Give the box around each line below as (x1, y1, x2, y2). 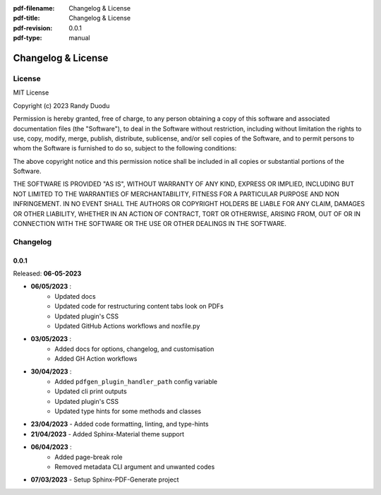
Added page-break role (54, 453, 123, 461)
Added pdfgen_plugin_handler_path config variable (54, 377, 218, 386)
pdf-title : (13, 14, 40, 23)
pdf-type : (13, 34, 42, 42)
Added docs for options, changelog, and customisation (54, 345, 214, 353)
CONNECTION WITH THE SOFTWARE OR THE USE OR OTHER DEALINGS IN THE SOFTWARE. (13, 220, 287, 228)
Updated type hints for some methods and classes (54, 407, 201, 416)
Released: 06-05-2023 (13, 269, 82, 278)
